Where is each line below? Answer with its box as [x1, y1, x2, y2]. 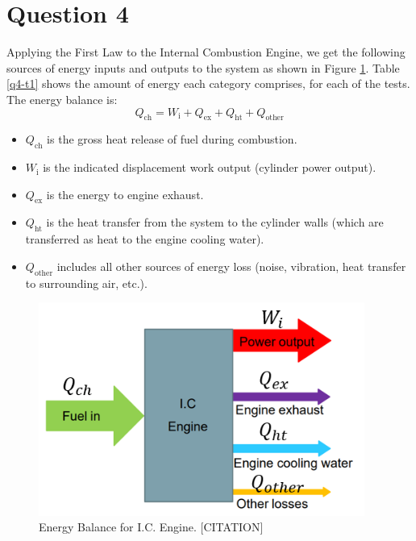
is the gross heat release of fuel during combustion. [47, 131, 297, 148]
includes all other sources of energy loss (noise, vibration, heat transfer [56, 257, 406, 274]
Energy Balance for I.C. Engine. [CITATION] [39, 518, 264, 535]
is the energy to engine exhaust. [46, 185, 204, 202]
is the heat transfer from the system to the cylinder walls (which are [46, 214, 384, 231]
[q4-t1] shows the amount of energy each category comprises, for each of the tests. [6, 75, 410, 92]
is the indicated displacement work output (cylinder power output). [43, 159, 376, 176]
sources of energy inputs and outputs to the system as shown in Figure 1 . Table [6, 59, 400, 76]
